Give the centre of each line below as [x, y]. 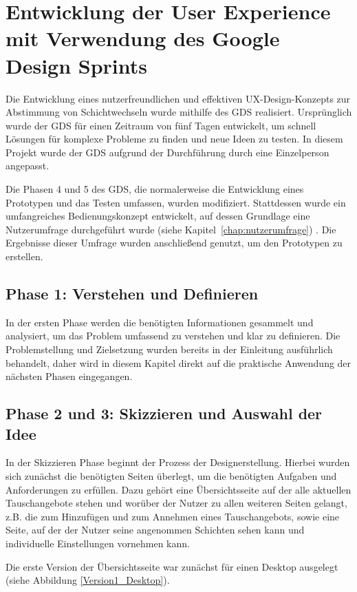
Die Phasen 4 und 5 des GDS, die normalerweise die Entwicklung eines [155, 189]
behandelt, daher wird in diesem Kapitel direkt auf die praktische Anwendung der [178, 362]
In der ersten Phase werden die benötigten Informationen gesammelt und [160, 322]
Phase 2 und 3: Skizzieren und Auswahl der [164, 413]
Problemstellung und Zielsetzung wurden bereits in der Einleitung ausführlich [169, 349]
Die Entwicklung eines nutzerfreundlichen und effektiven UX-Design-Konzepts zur [178, 98]
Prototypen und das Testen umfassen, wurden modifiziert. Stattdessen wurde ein [176, 202]
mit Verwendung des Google [143, 38]
